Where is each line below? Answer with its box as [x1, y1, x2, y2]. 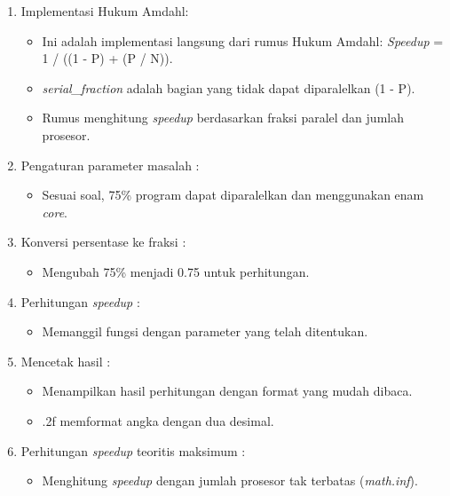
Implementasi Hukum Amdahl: [20, 2, 189, 20]
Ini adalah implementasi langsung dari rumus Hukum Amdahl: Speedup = [42, 31, 444, 50]
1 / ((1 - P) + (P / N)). [42, 49, 173, 67]
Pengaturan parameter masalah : [20, 155, 200, 174]
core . [42, 202, 68, 221]
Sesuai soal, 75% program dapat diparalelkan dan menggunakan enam [42, 185, 424, 204]
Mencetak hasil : [20, 351, 111, 370]
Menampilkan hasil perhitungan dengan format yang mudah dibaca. [42, 382, 413, 400]
